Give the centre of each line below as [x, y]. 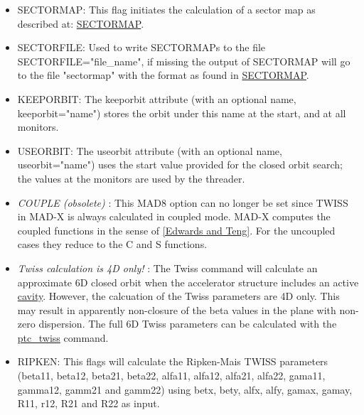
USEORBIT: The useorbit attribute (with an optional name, [150, 150]
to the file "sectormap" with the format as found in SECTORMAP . [163, 75]
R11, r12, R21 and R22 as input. [89, 403]
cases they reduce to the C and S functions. [112, 244]
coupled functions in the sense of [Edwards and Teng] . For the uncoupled [176, 230]
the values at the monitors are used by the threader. [131, 178]
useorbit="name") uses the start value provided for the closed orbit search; [180, 165]
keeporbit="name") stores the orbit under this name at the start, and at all [182, 113]
